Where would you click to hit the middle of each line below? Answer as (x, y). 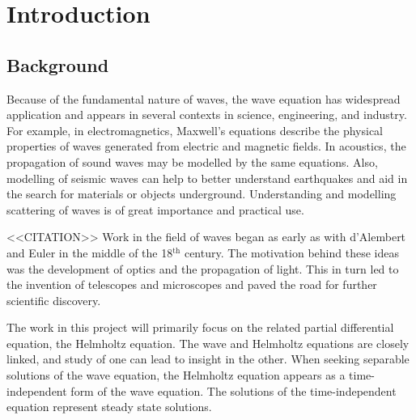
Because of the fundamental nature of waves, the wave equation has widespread (204, 98)
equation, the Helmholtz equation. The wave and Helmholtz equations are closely (208, 343)
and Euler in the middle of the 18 (90, 252)
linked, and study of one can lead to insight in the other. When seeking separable (208, 359)
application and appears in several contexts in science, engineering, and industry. (207, 115)
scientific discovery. (54, 300)
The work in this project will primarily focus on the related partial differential (200, 327)
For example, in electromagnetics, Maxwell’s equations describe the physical (195, 130)
